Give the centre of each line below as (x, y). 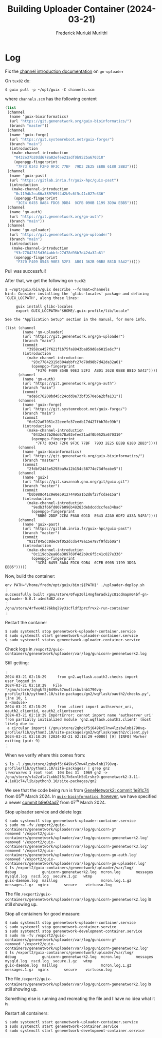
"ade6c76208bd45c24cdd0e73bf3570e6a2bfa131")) (75, 396)
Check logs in (19, 649)
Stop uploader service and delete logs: (44, 812)
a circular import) (27, 728)
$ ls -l (13, 764)
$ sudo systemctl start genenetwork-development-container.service (75, 1031)
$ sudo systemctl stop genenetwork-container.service (61, 927)
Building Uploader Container (66, 9)
